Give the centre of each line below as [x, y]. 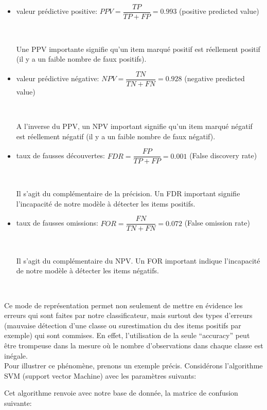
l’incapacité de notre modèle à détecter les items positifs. [106, 203]
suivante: [18, 403]
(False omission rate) [217, 223]
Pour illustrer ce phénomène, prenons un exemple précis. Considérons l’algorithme [133, 366]
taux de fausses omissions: [57, 223]
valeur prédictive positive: [57, 11]
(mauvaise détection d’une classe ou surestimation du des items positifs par [123, 325]
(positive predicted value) [219, 11]
